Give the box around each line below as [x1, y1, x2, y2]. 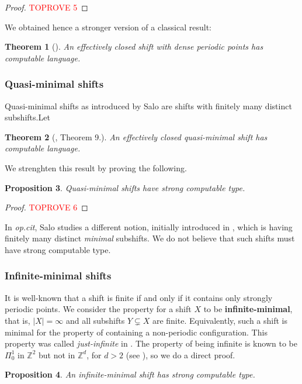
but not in [39, 348, 75, 361]
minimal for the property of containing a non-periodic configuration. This [5, 326, 268, 338]
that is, [5, 314, 30, 326]
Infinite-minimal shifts [5, 268, 112, 283]
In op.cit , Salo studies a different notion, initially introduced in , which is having [5, 220, 293, 233]
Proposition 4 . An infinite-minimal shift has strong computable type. [5, 368, 255, 380]
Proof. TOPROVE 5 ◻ [5, 1, 88, 13]
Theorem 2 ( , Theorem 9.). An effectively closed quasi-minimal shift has [5, 130, 268, 143]
